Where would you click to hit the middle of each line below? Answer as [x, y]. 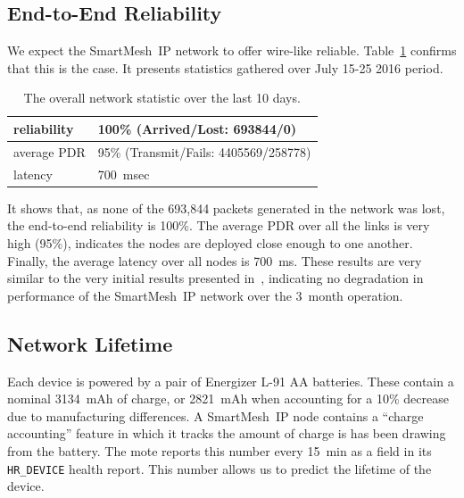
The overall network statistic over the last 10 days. [162, 98]
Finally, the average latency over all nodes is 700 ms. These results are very [215, 260]
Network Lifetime [90, 343]
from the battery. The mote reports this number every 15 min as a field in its [220, 450]
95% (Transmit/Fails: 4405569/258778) [204, 151]
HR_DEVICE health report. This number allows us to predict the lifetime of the [220, 468]
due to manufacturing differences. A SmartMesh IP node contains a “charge [215, 415]
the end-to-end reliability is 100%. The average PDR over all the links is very [219, 225]
